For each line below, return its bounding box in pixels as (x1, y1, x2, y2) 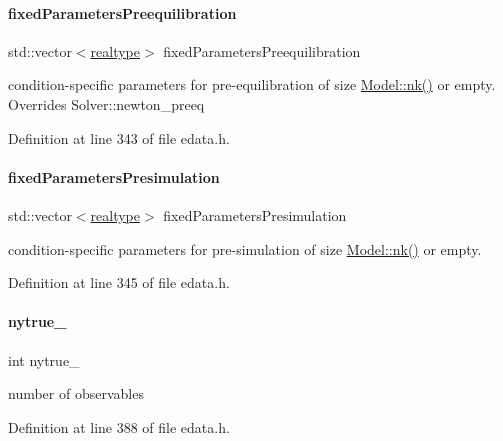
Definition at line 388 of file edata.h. (8, 416, 230, 437)
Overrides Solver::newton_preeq (8, 93, 205, 114)
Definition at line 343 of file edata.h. (8, 127, 230, 148)
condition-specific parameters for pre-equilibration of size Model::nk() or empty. (8, 74, 496, 95)
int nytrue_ (8, 349, 80, 370)
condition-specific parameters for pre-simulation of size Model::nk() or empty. (8, 238, 482, 259)
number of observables (8, 383, 144, 404)
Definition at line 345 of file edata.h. (8, 272, 230, 293)
